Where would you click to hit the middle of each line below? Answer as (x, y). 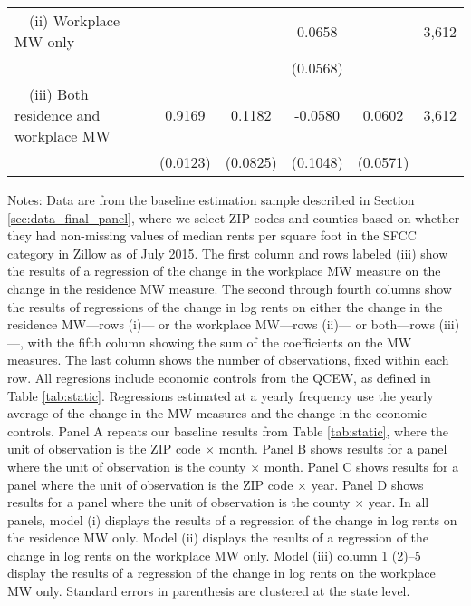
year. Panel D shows (367, 484)
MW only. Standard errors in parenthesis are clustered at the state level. (209, 591)
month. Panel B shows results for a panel (333, 449)
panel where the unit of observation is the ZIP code (150, 484)
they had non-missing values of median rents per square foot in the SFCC (212, 235)
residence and (58, 115)
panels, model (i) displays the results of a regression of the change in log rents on (232, 519)
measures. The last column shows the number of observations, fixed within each (228, 360)
